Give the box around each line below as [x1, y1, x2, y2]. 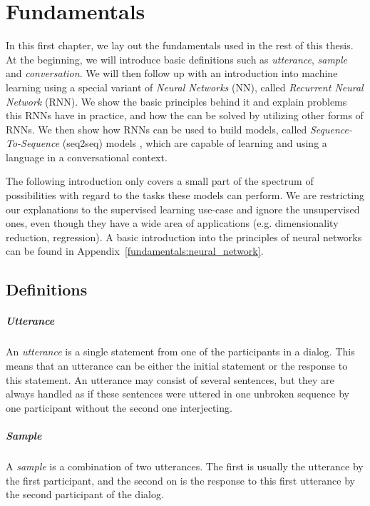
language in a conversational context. [6, 149, 168, 164]
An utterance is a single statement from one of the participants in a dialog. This [6, 344, 355, 359]
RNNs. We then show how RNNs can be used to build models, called [6, 121, 307, 136]
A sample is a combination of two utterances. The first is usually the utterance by [6, 458, 364, 473]
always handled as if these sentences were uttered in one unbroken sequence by [6, 386, 349, 401]
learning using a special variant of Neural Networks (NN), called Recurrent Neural [6, 79, 364, 94]
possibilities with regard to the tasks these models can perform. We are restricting [6, 188, 364, 203]
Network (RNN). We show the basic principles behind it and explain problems [6, 93, 347, 108]
